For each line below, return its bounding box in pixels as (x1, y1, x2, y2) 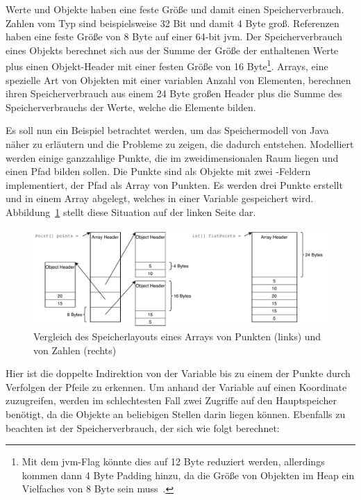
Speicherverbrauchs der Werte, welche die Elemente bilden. (6, 99, 256, 114)
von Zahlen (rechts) (33, 342, 117, 357)
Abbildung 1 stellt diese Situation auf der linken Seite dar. (6, 204, 256, 219)
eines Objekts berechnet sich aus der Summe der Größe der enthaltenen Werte (6, 42, 339, 57)
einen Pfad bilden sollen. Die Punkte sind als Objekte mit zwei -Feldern (6, 164, 311, 178)
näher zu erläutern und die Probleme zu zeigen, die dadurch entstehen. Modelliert (6, 137, 354, 151)
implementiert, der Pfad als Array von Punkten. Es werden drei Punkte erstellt (6, 177, 343, 192)
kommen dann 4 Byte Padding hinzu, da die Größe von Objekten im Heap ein (22, 467, 355, 482)
